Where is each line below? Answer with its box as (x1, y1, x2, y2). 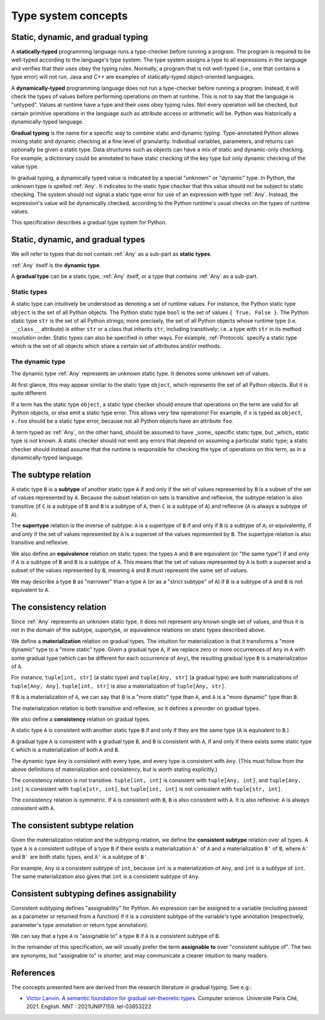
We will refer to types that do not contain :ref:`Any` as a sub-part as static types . (11, 250, 212, 258)
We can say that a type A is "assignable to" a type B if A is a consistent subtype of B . (11, 933, 221, 939)
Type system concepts (11, 9, 128, 22)
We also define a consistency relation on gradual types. (11, 715, 150, 723)
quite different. (11, 390, 48, 397)
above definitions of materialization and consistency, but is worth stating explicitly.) (11, 765, 218, 773)
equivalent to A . (11, 586, 50, 594)
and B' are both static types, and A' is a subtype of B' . (11, 854, 149, 861)
